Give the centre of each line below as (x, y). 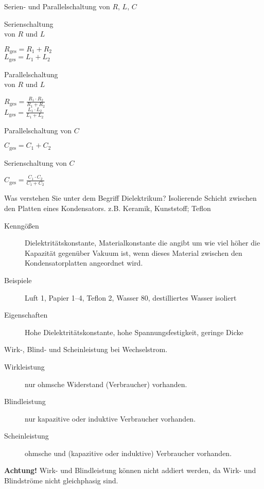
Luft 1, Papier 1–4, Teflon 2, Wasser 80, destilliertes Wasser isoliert (131, 297)
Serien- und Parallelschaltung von (57, 6)
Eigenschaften (26, 315)
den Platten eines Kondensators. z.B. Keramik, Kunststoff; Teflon (108, 208)
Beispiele (18, 280)
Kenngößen (22, 225)
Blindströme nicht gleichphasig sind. (61, 481)
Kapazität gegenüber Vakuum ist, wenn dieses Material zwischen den (134, 252)
